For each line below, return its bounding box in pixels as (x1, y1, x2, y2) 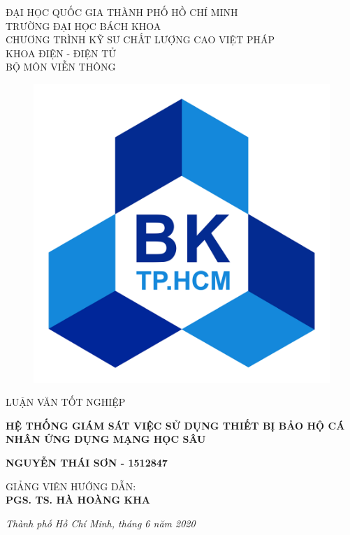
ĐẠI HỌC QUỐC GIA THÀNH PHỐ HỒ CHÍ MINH (6, 5, 238, 19)
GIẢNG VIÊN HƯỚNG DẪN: (6, 478, 136, 493)
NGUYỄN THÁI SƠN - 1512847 (6, 455, 168, 469)
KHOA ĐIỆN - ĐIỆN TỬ (6, 45, 116, 60)
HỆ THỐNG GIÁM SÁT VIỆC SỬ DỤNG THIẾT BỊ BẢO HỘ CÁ (6, 418, 345, 432)
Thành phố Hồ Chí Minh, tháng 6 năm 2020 (6, 515, 196, 530)
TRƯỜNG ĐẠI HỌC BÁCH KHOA (6, 18, 161, 33)
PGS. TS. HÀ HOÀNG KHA (6, 492, 150, 507)
